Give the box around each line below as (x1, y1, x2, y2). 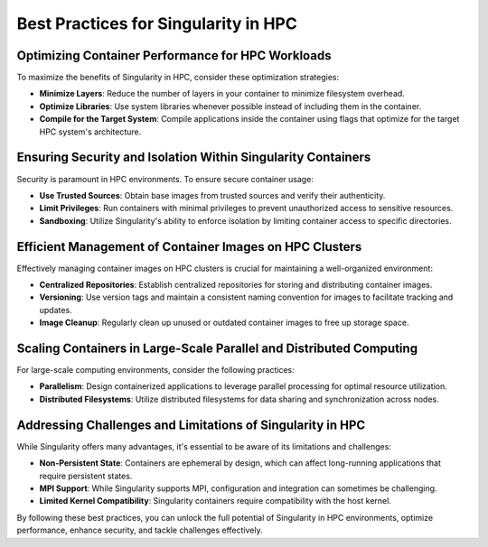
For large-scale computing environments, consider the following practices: (16, 365, 295, 375)
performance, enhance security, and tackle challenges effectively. (16, 524, 264, 536)
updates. (39, 304, 72, 315)
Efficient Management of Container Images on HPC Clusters (16, 239, 362, 255)
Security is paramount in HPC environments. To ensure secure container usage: (16, 173, 314, 184)
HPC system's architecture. (39, 126, 142, 137)
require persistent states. (39, 470, 133, 481)
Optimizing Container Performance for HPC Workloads (16, 48, 332, 63)
